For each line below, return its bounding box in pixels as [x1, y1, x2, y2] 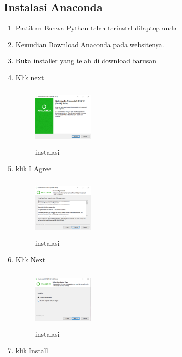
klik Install [15, 345, 48, 356]
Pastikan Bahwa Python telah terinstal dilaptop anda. [15, 23, 179, 33]
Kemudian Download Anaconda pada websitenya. [15, 39, 164, 49]
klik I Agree [15, 163, 52, 174]
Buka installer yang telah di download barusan [15, 56, 156, 66]
